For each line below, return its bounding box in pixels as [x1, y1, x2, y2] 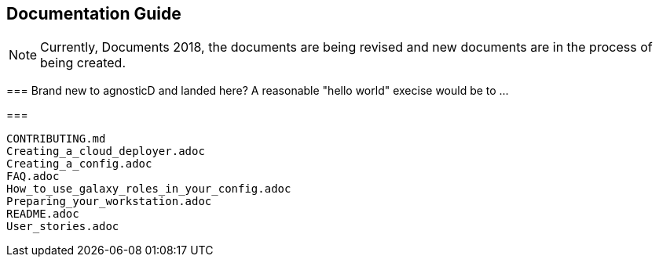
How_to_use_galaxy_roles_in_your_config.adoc [6, 182, 291, 196]
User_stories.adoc [6, 220, 119, 233]
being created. [40, 55, 126, 71]
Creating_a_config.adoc [6, 157, 152, 171]
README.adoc [6, 207, 79, 221]
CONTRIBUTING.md [6, 132, 106, 146]
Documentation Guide [6, 4, 181, 23]
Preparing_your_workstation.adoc [6, 195, 212, 208]
